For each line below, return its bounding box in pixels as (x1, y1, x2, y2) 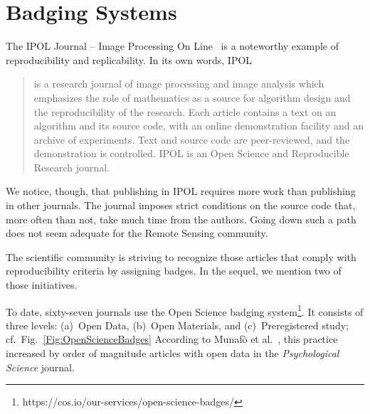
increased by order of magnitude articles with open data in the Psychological (6, 346, 339, 361)
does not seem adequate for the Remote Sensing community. (6, 225, 268, 240)
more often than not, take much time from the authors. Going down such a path (6, 211, 356, 226)
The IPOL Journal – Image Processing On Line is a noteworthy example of (6, 38, 339, 53)
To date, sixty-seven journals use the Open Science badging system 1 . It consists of (6, 302, 364, 319)
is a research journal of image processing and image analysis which (33, 76, 324, 91)
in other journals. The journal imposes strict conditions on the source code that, (6, 198, 356, 213)
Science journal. (6, 359, 75, 374)
